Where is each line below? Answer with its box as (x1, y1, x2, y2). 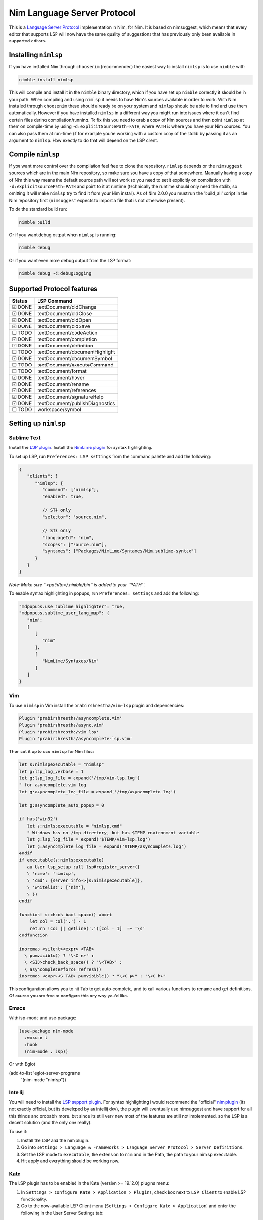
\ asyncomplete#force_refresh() (24, 966, 102, 972)
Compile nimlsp (9, 150, 60, 158)
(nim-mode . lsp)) (24, 1048, 68, 1054)
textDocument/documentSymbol (37, 355, 112, 362)
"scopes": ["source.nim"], (42, 542, 107, 548)
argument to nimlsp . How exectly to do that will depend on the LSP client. (9, 137, 158, 143)
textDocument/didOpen (37, 316, 92, 323)
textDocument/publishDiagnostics (37, 400, 115, 407)
